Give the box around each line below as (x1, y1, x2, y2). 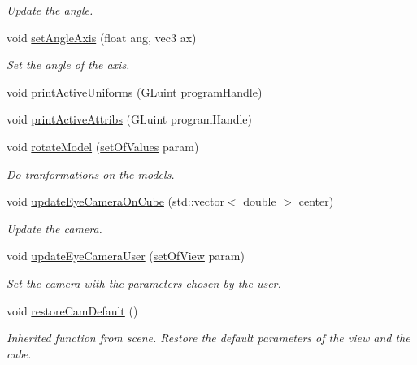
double (243, 193, 276, 210)
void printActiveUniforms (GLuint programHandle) (7, 83, 263, 100)
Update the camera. (7, 219, 102, 237)
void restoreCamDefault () (7, 302, 138, 319)
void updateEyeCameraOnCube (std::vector (7, 193, 224, 210)
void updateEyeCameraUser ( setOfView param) (7, 247, 245, 264)
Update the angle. (7, 2, 93, 18)
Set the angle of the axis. (7, 56, 130, 73)
